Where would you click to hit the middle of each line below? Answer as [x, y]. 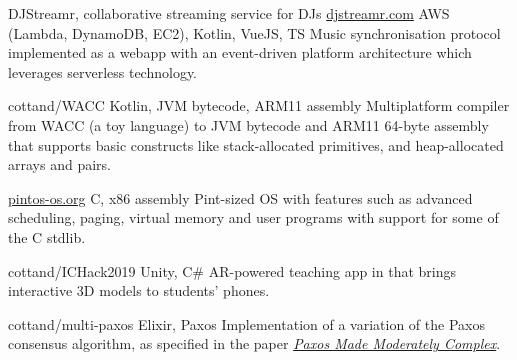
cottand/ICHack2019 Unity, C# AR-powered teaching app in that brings [232, 270]
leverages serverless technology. [102, 71]
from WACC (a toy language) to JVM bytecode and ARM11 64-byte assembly [248, 124]
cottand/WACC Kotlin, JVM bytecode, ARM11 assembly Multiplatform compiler [259, 105]
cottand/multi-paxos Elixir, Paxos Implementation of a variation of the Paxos [246, 323]
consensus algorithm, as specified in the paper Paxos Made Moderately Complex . [254, 343]
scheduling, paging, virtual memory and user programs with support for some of [253, 217]
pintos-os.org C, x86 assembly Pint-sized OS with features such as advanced [240, 197]
